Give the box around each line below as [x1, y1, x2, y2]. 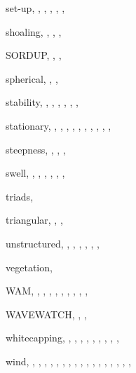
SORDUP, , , [6, 48, 62, 62]
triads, [6, 189, 34, 203]
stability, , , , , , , [6, 95, 79, 109]
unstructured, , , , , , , [6, 236, 100, 250]
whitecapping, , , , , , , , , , [6, 330, 119, 345]
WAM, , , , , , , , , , [6, 283, 88, 298]
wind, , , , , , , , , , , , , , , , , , [6, 353, 131, 368]
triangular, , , [6, 212, 63, 227]
